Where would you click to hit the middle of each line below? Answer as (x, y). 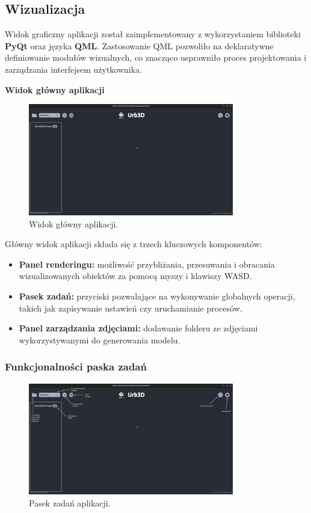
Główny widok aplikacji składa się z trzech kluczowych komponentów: (134, 244)
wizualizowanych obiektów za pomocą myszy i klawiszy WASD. (135, 276)
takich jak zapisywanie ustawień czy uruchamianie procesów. (131, 308)
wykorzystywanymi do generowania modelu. (100, 339)
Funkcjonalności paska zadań (76, 367)
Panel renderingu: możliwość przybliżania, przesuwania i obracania (147, 264)
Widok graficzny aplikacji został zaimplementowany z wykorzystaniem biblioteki (153, 34)
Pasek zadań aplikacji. (70, 502)
